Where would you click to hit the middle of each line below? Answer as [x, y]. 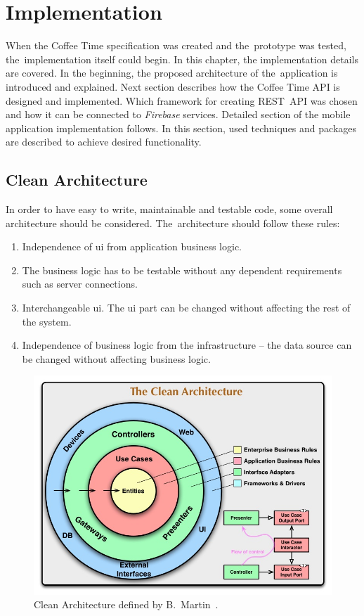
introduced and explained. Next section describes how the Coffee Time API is [173, 86]
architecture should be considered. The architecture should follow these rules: [173, 223]
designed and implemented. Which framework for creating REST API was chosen [182, 100]
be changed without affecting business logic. [116, 358]
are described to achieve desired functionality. [104, 142]
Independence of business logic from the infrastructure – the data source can [187, 345]
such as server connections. [80, 284]
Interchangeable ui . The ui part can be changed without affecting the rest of [186, 308]
